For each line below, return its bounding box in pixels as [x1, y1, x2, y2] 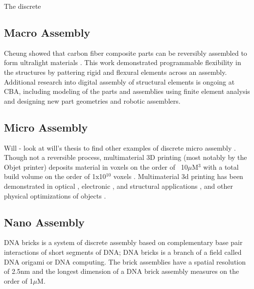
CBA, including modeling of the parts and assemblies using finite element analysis [4, 86, 250, 96]
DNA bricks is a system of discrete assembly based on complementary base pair [4, 237, 243, 247]
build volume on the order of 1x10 [4, 171, 106, 181]
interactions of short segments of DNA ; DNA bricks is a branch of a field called [4, 246, 242, 257]
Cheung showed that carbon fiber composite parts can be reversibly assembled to [4, 47, 247, 58]
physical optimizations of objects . [4, 190, 106, 200]
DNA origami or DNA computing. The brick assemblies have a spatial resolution [4, 256, 246, 267]
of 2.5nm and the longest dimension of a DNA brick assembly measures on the [4, 266, 239, 276]
